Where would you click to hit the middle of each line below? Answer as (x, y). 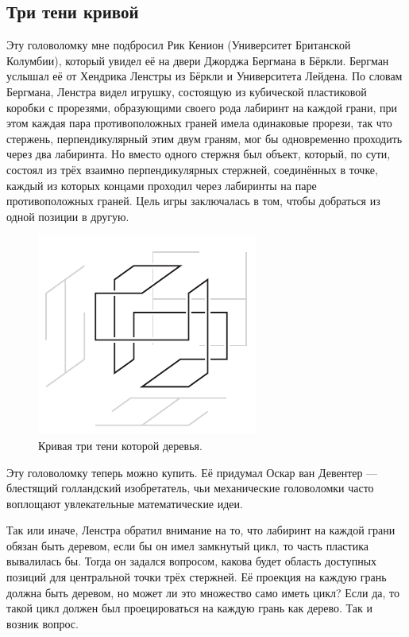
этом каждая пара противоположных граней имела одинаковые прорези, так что (199, 123)
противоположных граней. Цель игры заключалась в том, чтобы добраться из (193, 201)
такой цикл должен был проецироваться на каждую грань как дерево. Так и (189, 608)
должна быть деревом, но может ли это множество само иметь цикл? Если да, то (203, 592)
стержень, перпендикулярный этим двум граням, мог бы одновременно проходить (204, 138)
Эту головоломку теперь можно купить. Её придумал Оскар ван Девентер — (192, 472)
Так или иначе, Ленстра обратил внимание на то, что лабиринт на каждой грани (201, 530)
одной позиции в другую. (68, 216)
